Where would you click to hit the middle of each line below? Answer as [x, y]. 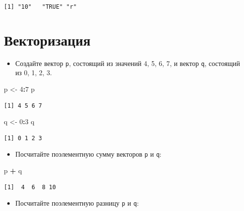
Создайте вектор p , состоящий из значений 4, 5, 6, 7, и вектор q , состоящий [128, 63]
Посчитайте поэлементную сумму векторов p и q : [88, 154]
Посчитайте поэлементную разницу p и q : [77, 203]
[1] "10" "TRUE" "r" [40, 7]
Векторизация [47, 40]
